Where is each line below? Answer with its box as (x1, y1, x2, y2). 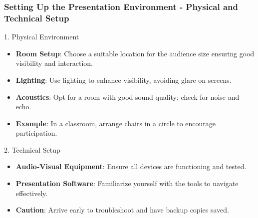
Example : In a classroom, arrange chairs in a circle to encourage (15, 118, 216, 128)
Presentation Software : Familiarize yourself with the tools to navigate (15, 178, 239, 189)
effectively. (15, 188, 48, 198)
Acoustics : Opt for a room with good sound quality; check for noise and (15, 91, 240, 102)
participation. (15, 128, 57, 138)
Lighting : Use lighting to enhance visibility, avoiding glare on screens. (15, 74, 232, 85)
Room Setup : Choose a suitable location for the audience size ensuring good (15, 48, 255, 58)
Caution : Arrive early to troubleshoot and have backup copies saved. (15, 205, 229, 215)
